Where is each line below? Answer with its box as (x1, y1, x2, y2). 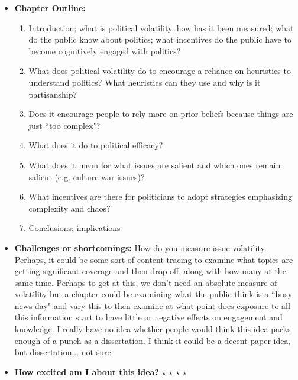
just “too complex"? (28, 119, 101, 131)
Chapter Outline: (14, 2, 86, 14)
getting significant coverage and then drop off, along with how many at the (14, 265, 286, 277)
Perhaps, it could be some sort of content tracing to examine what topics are (14, 253, 293, 265)
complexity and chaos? (28, 202, 111, 214)
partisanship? (28, 87, 77, 100)
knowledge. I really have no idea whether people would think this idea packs (14, 323, 291, 335)
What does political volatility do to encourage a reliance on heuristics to (28, 64, 291, 77)
